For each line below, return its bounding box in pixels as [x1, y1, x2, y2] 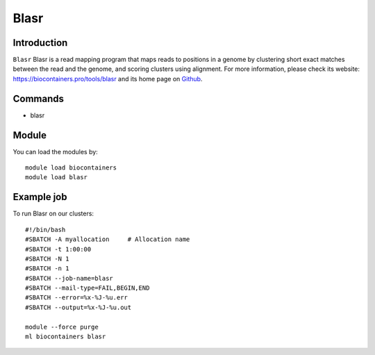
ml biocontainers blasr [25, 333, 106, 340]
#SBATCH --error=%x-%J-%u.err [25, 294, 128, 302]
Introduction [12, 37, 68, 49]
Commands [12, 92, 65, 104]
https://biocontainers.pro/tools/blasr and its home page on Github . [12, 74, 203, 83]
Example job [12, 191, 67, 203]
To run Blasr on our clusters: [12, 209, 94, 218]
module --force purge [25, 323, 99, 331]
